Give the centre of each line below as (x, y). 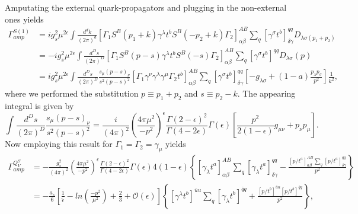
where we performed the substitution (72, 93)
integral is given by (39, 105)
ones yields (24, 19)
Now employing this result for (59, 144)
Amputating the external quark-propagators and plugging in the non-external (146, 7)
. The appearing (266, 93)
